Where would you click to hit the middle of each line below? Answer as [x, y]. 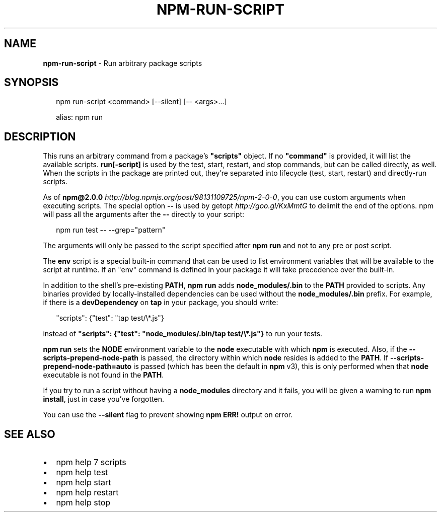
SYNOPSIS [31, 83]
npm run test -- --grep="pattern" [111, 230]
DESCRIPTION [40, 136]
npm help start [84, 483]
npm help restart [87, 493]
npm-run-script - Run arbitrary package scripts [123, 63]
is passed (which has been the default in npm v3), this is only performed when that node [281, 366]
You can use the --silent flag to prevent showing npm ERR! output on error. [168, 415]
